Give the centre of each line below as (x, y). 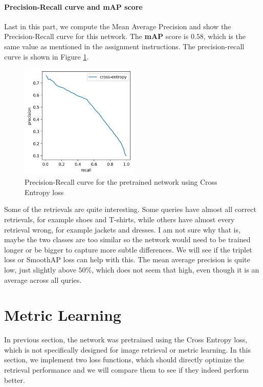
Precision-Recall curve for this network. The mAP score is (96, 36)
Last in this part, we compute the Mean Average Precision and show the (118, 26)
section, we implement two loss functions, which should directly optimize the (124, 360)
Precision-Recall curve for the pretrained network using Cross (121, 182)
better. (15, 380)
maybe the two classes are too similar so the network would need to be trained (127, 239)
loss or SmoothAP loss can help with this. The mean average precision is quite (127, 259)
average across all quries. (43, 279)
